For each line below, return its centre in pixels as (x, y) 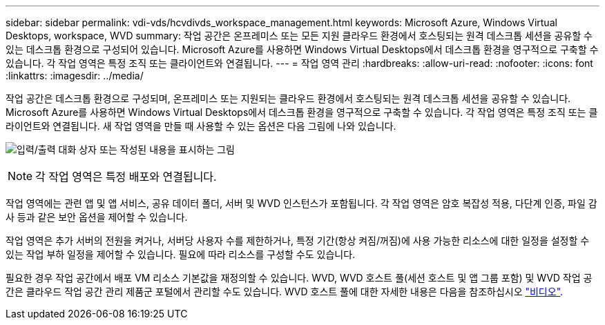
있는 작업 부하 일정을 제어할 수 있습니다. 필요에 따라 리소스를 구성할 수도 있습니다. (181, 254)
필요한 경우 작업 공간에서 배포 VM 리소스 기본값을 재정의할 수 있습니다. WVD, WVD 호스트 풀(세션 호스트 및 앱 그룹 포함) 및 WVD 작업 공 (299, 278)
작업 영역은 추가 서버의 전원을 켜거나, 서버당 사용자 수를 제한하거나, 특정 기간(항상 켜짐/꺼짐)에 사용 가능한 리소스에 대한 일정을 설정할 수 (298, 240)
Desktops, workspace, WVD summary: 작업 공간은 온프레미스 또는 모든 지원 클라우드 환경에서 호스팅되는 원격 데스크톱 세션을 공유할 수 (299, 36)
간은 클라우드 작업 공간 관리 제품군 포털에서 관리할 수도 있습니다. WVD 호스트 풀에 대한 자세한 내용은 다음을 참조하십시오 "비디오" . (285, 292)
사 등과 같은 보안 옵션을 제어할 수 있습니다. (97, 217)
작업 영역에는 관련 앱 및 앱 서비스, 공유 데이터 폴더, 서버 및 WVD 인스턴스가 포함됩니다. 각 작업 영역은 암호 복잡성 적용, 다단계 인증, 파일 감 (301, 203)
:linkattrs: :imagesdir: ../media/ (75, 76)
